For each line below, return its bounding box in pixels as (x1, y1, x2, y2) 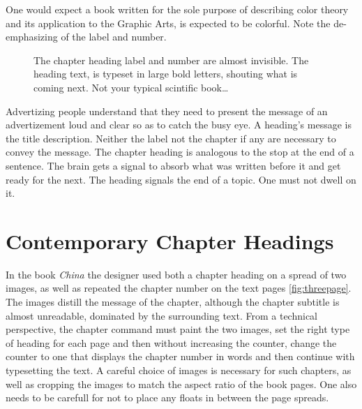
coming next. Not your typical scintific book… (33, 80, 229, 94)
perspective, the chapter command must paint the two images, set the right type (6, 322, 350, 336)
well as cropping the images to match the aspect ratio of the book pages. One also (6, 376, 357, 391)
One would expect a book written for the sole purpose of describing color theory (6, 2, 349, 16)
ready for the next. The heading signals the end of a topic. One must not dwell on (6, 172, 356, 186)
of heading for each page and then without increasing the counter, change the (6, 335, 337, 350)
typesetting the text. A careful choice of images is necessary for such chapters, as (6, 363, 352, 377)
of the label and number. (61, 29, 167, 44)
